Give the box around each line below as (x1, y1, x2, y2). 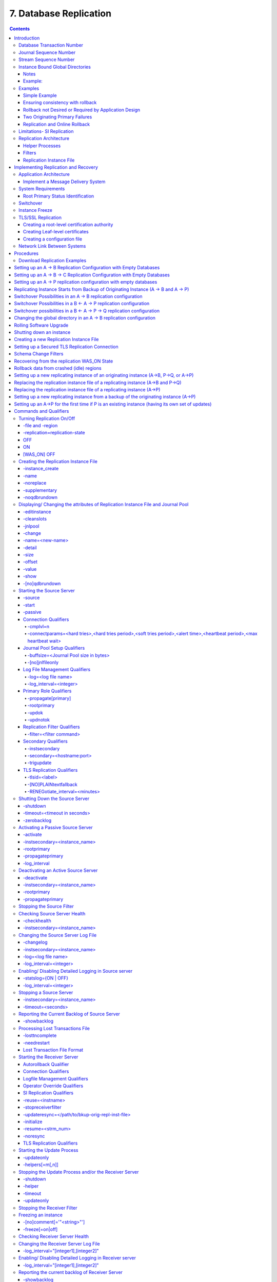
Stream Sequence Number (18, 56, 75, 63)
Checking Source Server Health (18, 910, 86, 916)
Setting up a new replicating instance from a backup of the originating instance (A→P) (14, 394, 196, 400)
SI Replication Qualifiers (23, 1090, 74, 1096)
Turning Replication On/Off (18, 415, 75, 422)
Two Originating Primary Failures (23, 114, 92, 120)
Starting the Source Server (18, 588, 75, 594)
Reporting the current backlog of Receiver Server (18, 1269, 123, 1275)
